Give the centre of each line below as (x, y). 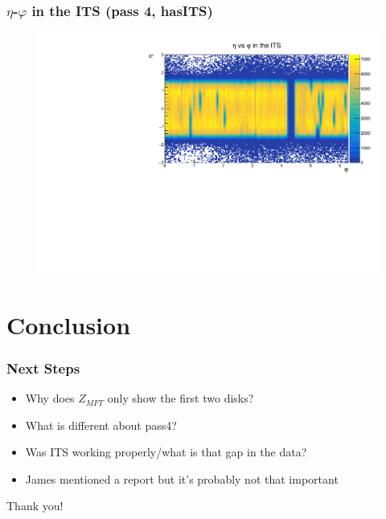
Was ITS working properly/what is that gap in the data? (166, 452)
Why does (50, 398)
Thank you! (35, 506)
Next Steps (43, 368)
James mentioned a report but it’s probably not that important (182, 478)
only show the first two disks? (181, 398)
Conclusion (69, 324)
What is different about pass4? (101, 425)
